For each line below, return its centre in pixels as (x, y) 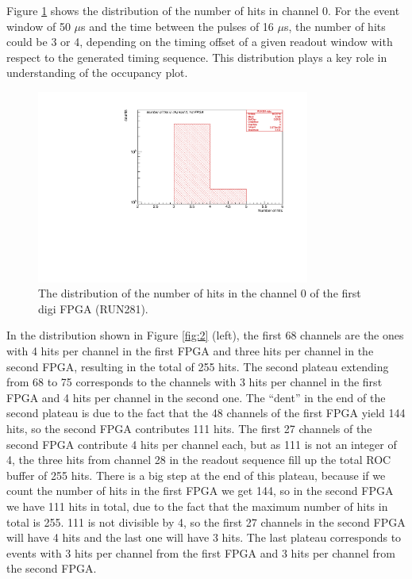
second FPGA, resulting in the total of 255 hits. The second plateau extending (198, 366)
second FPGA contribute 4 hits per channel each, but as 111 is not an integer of (202, 444)
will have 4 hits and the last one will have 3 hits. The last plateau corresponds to (204, 537)
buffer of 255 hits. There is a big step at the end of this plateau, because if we (196, 475)
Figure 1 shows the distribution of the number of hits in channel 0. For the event (203, 10)
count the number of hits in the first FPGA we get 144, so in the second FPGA (200, 491)
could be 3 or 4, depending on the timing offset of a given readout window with (200, 42)
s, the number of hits (335, 26)
